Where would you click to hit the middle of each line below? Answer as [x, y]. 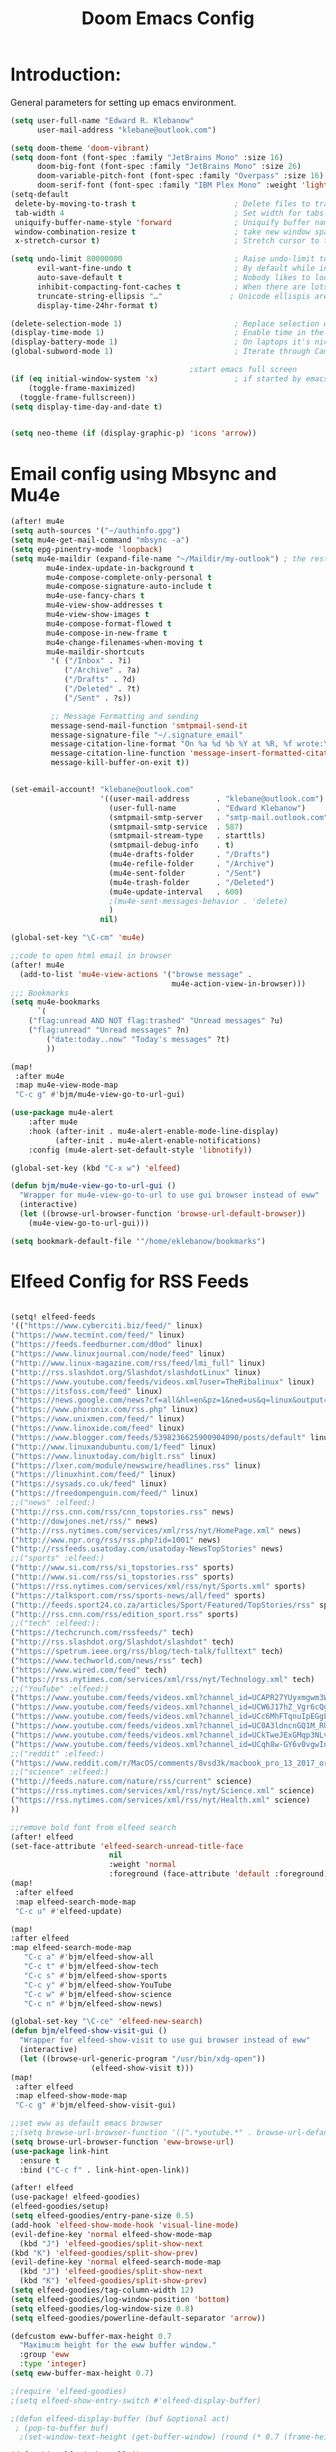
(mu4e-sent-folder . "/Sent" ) [185, 873]
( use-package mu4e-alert [62, 1113]
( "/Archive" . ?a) [102, 670]
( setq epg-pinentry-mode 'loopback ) [86, 549]
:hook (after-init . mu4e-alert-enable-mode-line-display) [154, 1131]
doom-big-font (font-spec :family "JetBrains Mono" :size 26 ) [169, 167]
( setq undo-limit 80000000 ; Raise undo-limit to [169, 259]
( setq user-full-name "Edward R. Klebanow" [102, 120]
